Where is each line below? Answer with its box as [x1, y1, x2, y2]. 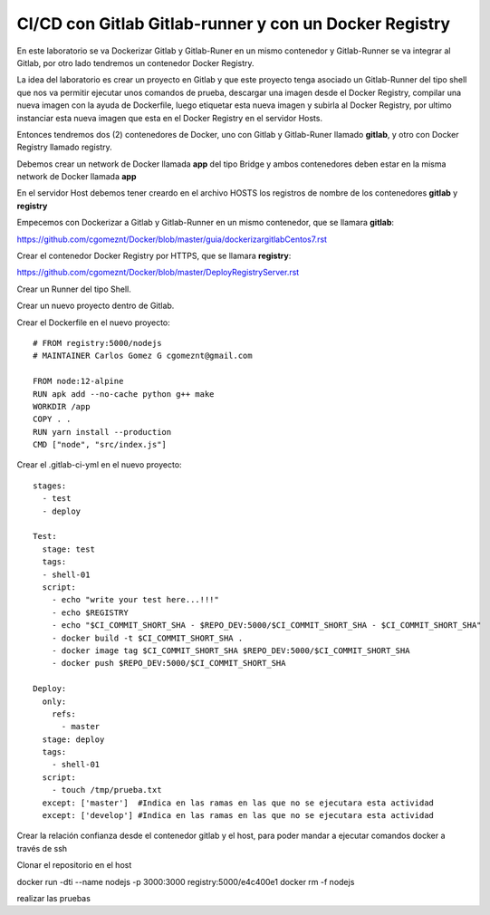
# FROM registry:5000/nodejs [33, 338, 162, 348]
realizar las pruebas [16, 892, 91, 903]
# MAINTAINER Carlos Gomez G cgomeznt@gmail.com [33, 351, 253, 361]
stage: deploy [42, 734, 105, 745]
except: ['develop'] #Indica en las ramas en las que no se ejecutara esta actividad [42, 811, 435, 821]
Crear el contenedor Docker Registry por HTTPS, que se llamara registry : [16, 250, 292, 262]
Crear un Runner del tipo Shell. [16, 284, 131, 294]
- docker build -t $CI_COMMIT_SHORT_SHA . [51, 632, 244, 643]
